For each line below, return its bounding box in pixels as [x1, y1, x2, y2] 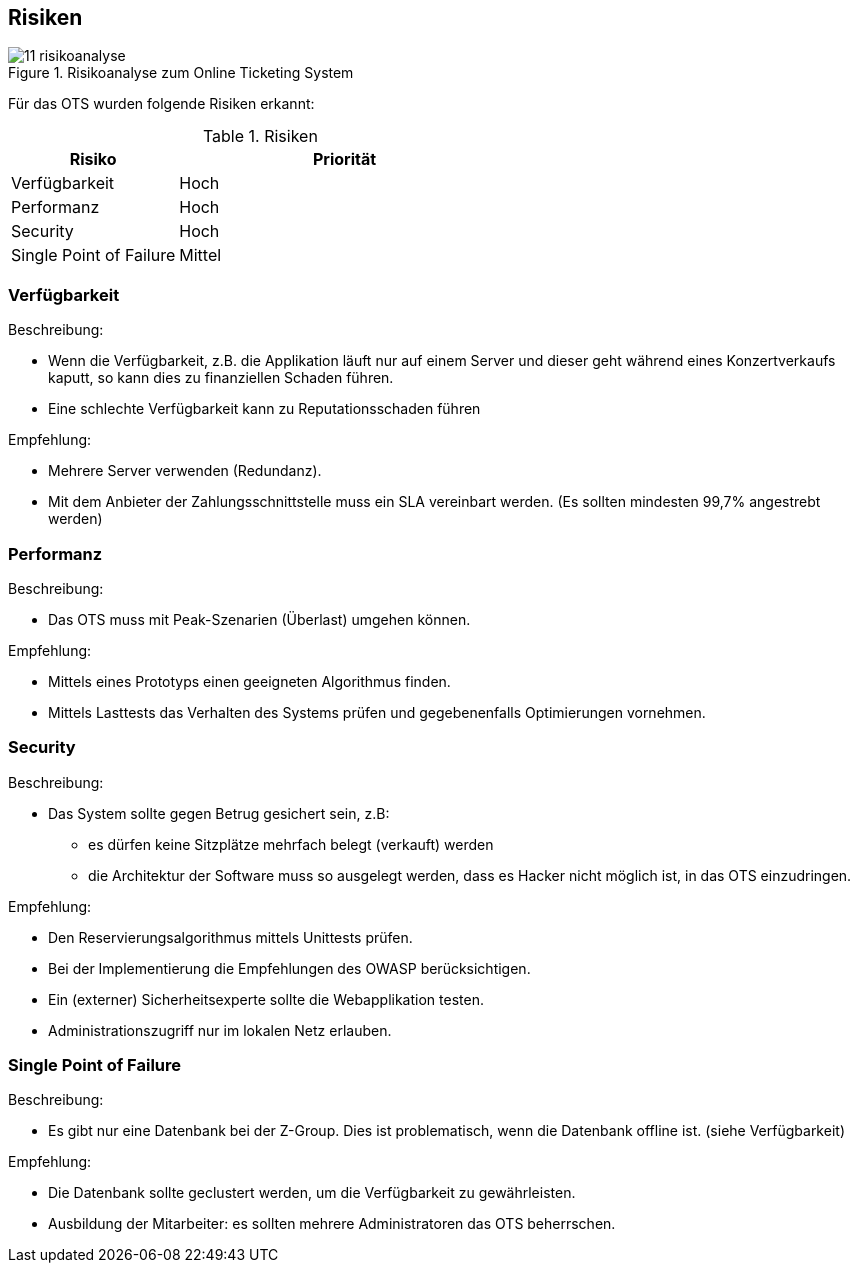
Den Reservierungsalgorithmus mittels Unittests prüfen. [48, 928, 413, 946]
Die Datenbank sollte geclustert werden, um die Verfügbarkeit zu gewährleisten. [48, 1184, 576, 1202]
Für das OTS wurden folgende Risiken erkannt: [8, 95, 315, 113]
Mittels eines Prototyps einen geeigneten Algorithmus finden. [48, 672, 451, 690]
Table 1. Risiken [202, 126, 318, 147]
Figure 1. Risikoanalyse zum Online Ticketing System [8, 64, 354, 82]
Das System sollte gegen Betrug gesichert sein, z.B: [48, 804, 390, 822]
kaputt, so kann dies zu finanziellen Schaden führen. [48, 369, 394, 387]
